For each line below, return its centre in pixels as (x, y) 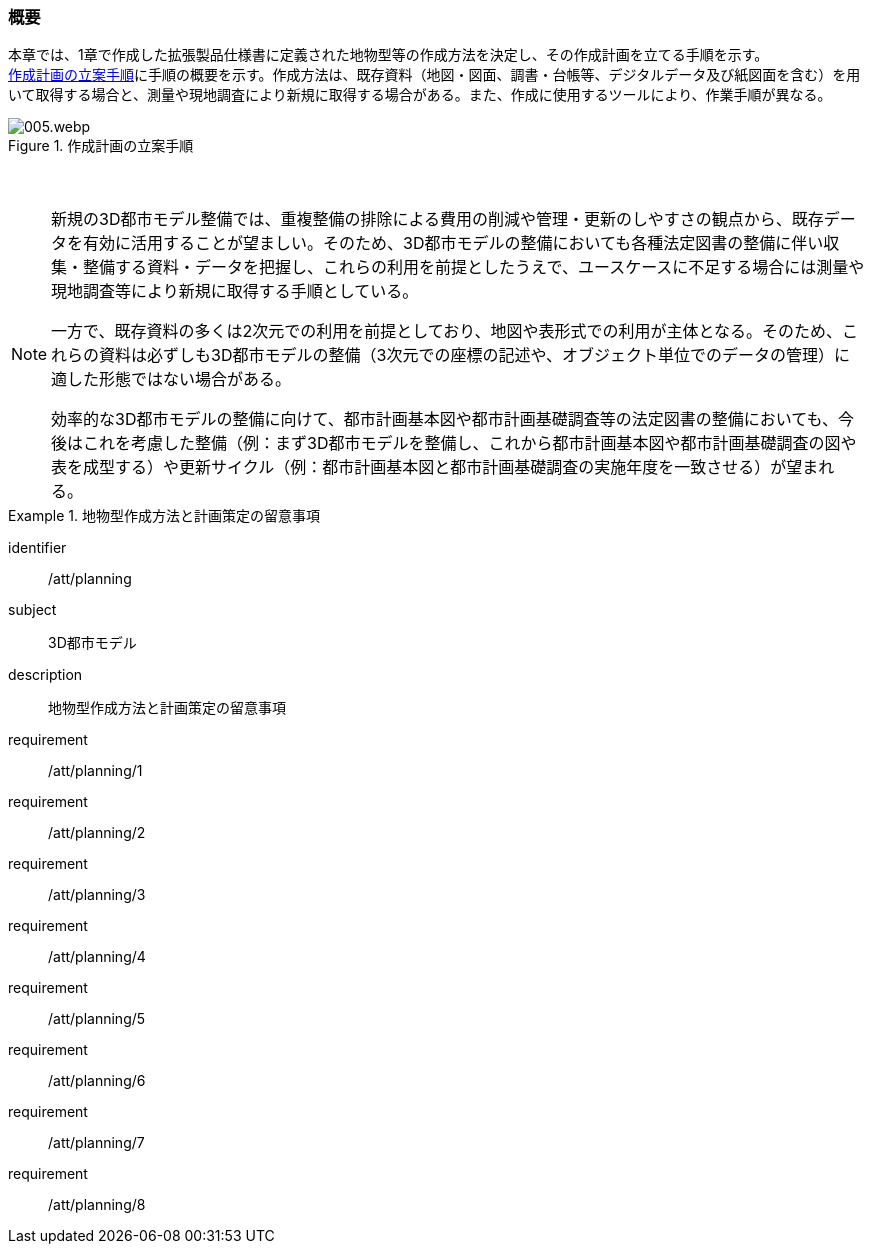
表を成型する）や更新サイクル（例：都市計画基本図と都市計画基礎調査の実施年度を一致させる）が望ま (435, 467)
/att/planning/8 (97, 1205)
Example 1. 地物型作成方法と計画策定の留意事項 (164, 516)
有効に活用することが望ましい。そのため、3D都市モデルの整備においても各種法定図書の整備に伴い (453, 243)
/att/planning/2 (97, 833)
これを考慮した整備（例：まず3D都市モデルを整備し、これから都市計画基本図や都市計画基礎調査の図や (470, 443)
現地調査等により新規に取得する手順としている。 (235, 291)
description (45, 675)
